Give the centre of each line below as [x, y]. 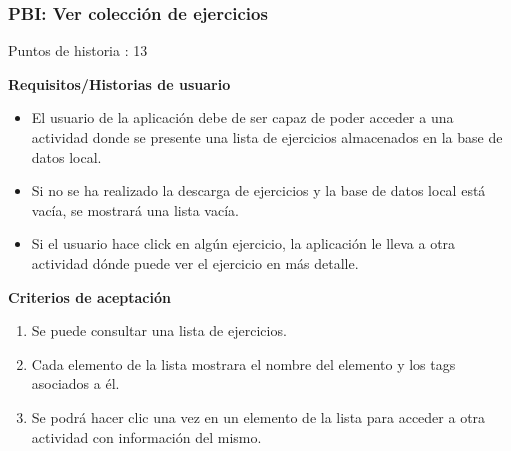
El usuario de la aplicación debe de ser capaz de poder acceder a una [242, 117]
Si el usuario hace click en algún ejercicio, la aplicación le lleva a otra [243, 243]
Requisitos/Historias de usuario [119, 83]
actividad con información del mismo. [146, 436]
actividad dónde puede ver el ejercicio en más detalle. [195, 262]
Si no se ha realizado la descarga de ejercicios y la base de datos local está [258, 190]
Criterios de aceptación [89, 296]
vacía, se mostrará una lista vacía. [135, 209]
